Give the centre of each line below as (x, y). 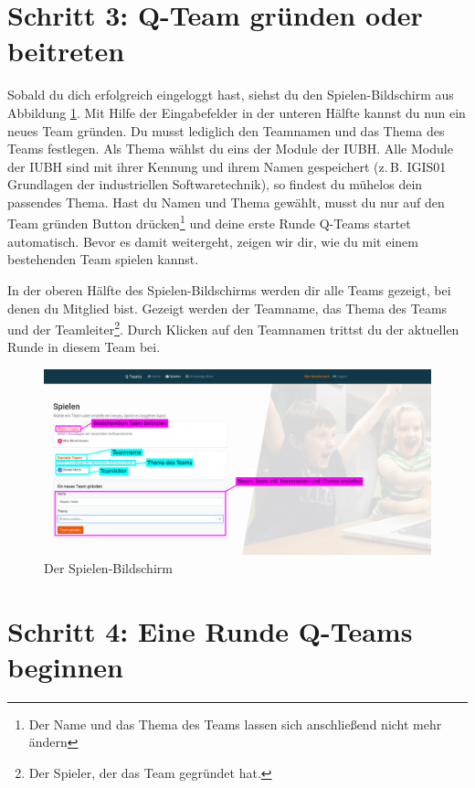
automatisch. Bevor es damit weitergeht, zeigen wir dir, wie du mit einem (213, 241)
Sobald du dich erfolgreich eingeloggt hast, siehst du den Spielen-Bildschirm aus (231, 95)
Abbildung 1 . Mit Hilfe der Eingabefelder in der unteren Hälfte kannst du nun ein (237, 112)
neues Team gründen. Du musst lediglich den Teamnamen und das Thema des (226, 130)
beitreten (66, 51)
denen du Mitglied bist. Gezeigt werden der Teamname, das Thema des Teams (227, 308)
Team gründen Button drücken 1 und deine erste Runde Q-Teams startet (209, 222)
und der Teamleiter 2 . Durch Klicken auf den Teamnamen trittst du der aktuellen (233, 328)
